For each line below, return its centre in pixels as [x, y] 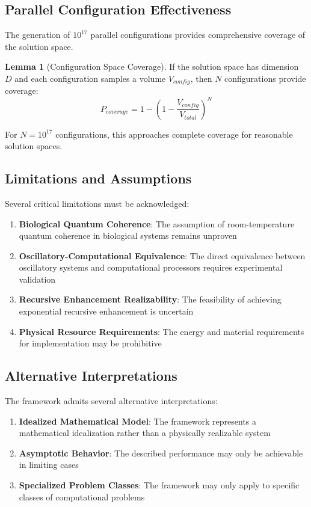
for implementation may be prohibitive [90, 343]
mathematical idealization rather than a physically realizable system [145, 433]
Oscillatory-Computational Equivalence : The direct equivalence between [162, 255]
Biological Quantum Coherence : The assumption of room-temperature [157, 223]
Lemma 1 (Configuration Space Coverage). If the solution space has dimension [152, 66]
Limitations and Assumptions [98, 178]
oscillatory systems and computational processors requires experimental [151, 267]
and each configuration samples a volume [90, 78]
